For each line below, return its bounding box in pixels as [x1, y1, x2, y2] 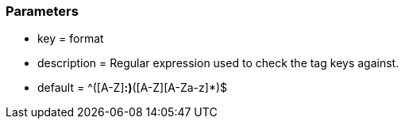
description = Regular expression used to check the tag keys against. [37, 56, 399, 70]
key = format [37, 32, 104, 46]
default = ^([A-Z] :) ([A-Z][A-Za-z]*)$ [37, 81, 227, 95]
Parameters [6, 3, 79, 19]
